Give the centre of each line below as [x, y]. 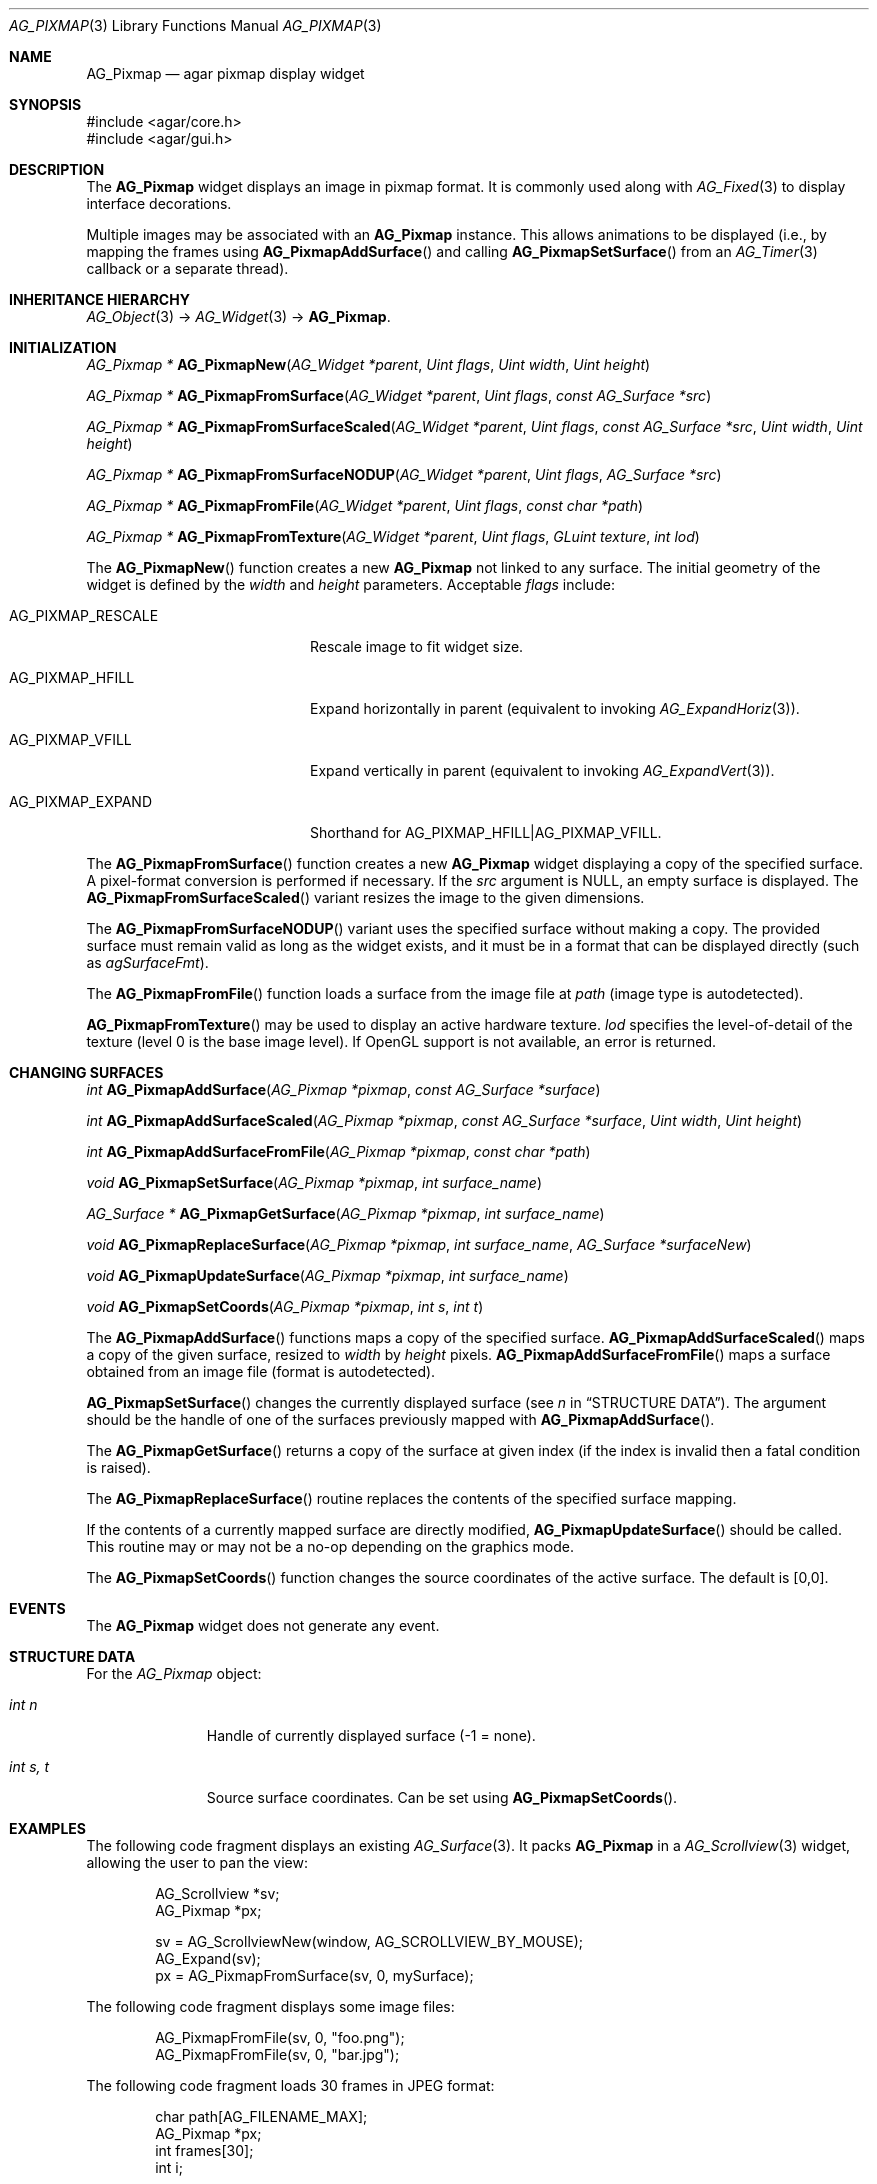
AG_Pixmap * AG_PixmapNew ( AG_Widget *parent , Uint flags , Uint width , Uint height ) [368, 364]
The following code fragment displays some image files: [270, 2006]
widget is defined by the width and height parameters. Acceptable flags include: [350, 584]
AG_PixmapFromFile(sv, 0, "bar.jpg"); [277, 2054]
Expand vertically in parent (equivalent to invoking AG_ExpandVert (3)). [542, 770]
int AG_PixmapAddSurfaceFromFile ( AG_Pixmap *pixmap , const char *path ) [338, 1151]
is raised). [118, 1467]
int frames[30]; [204, 2150]
